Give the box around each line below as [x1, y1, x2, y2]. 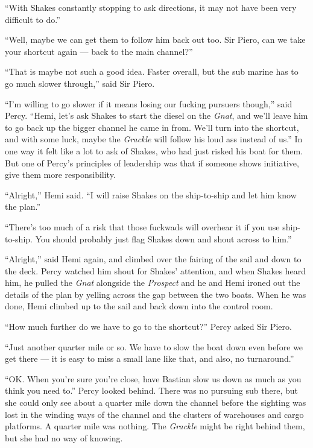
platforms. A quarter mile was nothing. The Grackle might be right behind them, [5, 420, 305, 432]
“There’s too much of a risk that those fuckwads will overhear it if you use [5, 220, 280, 233]
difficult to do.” [5, 13, 60, 25]
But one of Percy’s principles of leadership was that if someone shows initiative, [5, 156, 299, 169]
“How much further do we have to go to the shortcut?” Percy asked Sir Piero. [5, 320, 292, 333]
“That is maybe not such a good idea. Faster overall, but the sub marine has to [5, 65, 299, 78]
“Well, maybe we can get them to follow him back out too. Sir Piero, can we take [5, 33, 306, 46]
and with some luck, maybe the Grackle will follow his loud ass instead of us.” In [5, 133, 303, 145]
